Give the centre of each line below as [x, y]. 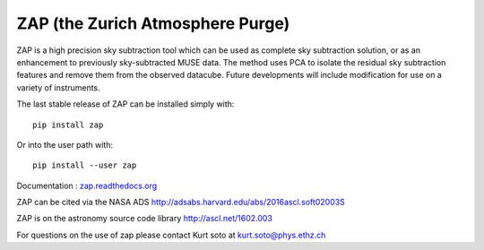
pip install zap [68, 125]
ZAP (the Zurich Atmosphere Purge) [153, 23]
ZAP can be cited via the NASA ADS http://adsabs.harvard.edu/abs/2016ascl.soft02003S [181, 203]
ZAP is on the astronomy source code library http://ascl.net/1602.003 [145, 219]
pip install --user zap [85, 165]
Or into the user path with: [65, 144]
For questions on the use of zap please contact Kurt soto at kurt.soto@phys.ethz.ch [171, 235]
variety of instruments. [58, 87]
